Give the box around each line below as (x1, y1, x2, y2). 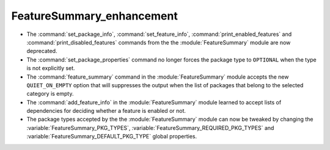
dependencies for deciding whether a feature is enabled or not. (26, 107, 186, 115)
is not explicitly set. (26, 65, 76, 72)
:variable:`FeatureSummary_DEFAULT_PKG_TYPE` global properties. (26, 133, 197, 140)
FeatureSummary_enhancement (11, 9, 178, 23)
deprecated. (26, 48, 57, 55)
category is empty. (26, 90, 74, 98)
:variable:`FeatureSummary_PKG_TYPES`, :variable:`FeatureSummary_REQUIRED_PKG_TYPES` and (26, 124, 274, 131)
